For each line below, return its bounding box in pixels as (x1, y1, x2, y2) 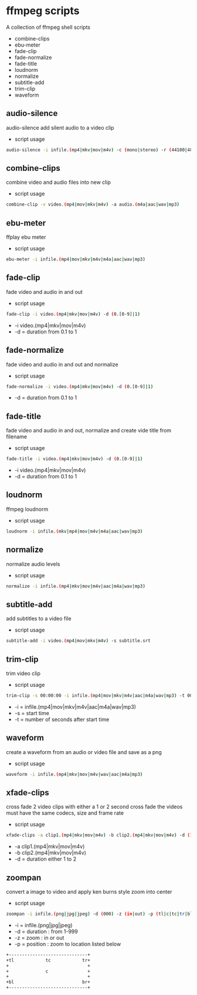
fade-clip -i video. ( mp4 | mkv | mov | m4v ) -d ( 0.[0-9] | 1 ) (6, 311, 141, 317)
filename (6, 433, 28, 440)
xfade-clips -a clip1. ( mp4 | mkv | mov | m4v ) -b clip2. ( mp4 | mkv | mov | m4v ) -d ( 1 (6, 832, 193, 838)
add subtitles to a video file (6, 615, 72, 622)
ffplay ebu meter (6, 234, 46, 241)
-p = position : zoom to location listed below (14, 940, 121, 947)
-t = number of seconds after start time (14, 716, 110, 723)
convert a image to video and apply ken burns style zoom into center (6, 888, 172, 895)
